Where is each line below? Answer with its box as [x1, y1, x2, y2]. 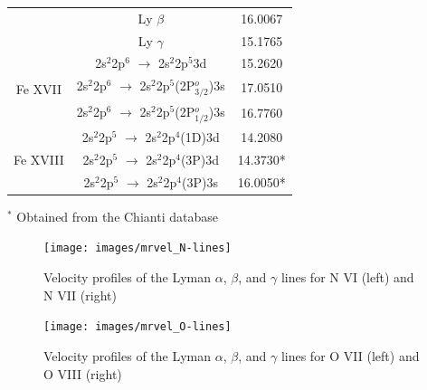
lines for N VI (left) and [280, 268, 414, 287]
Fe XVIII [14, 149, 64, 168]
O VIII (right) [43, 364, 122, 383]
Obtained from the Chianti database [16, 206, 218, 225]
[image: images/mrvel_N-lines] [43, 242, 232, 255]
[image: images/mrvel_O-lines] [43, 320, 232, 334]
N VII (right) [43, 285, 117, 304]
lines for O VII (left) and [280, 346, 420, 365]
